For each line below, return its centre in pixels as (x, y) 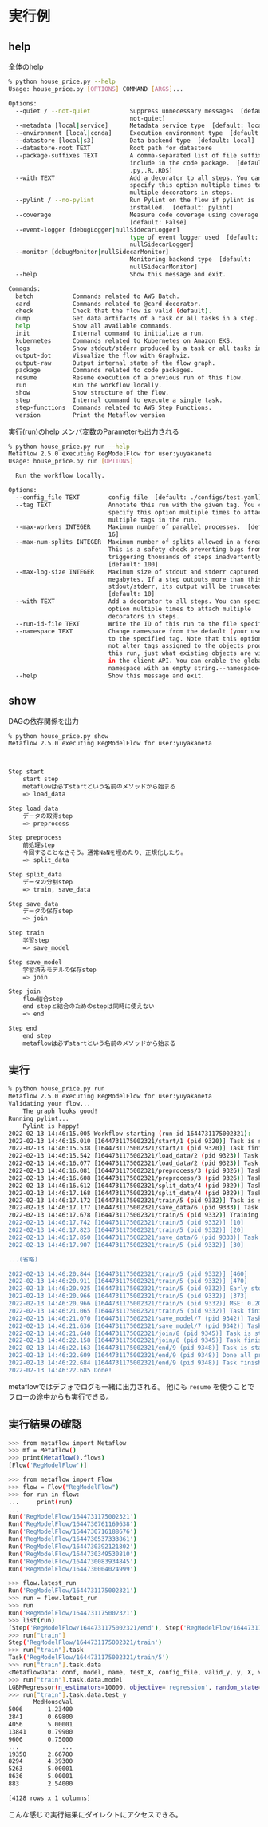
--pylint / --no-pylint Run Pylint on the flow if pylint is (135, 201)
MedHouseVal (53, 1702)
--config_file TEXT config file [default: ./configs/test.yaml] (139, 497)
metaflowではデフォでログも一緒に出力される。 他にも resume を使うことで (132, 1386)
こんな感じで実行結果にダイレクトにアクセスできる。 (96, 1814)
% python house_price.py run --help (69, 447)
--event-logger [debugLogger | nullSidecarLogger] (98, 230)
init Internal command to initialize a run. (110, 333)
